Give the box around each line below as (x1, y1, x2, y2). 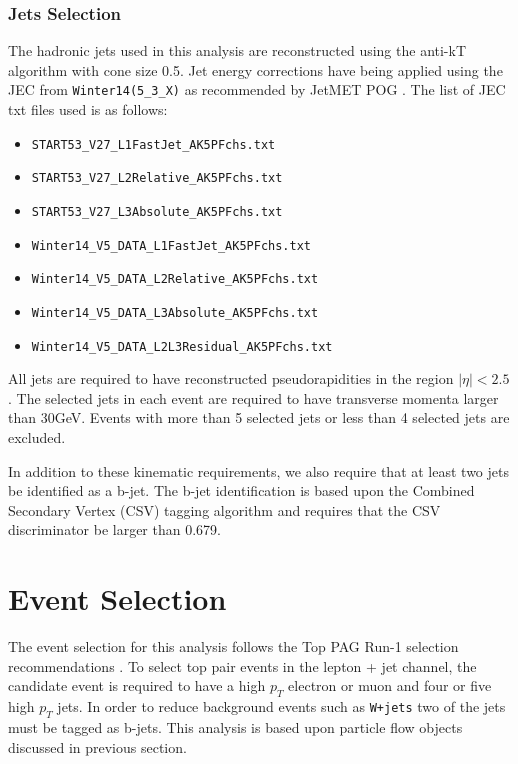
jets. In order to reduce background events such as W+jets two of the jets (57, 696, 506, 717)
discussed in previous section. (8, 736, 187, 757)
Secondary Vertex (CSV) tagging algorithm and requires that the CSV (8, 499, 441, 520)
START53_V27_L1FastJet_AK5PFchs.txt (31, 137, 276, 152)
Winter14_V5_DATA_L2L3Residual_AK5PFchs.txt (31, 339, 333, 354)
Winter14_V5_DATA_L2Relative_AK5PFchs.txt (31, 272, 319, 287)
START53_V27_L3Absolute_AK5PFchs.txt (31, 204, 283, 219)
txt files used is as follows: (8, 99, 168, 120)
